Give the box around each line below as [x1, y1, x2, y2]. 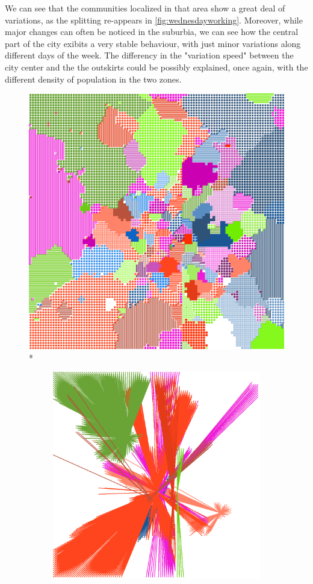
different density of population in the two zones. [5, 72, 182, 85]
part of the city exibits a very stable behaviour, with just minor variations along [5, 37, 301, 49]
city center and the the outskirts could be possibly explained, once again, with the [5, 60, 308, 73]
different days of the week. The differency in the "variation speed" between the [5, 49, 294, 61]
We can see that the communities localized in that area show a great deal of [5, 2, 285, 14]
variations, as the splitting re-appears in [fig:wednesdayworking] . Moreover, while [5, 13, 303, 26]
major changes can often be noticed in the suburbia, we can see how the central [5, 25, 299, 38]
